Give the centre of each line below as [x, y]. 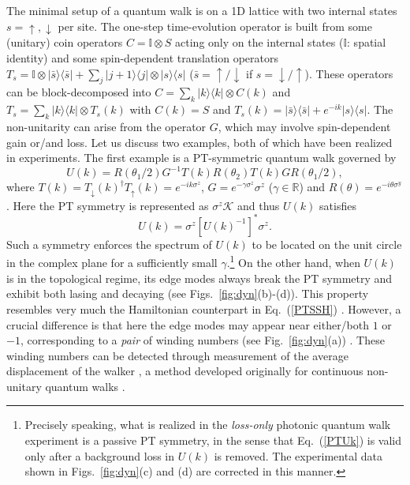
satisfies [338, 205]
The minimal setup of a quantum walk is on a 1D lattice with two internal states [202, 10]
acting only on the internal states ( [259, 42]
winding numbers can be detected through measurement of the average [177, 355]
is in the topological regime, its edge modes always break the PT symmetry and [199, 278]
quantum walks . [85, 386]
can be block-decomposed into [79, 92]
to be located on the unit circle [327, 244]
